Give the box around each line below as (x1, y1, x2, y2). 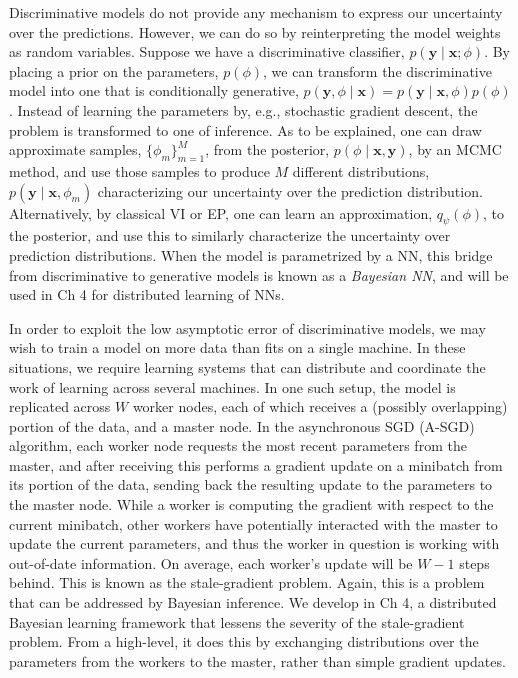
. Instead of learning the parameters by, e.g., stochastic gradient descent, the (9, 99, 478, 120)
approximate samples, (9, 139, 142, 160)
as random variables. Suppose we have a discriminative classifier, (9, 41, 405, 62)
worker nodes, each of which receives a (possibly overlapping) (132, 396, 508, 417)
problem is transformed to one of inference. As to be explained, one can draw (9, 119, 482, 140)
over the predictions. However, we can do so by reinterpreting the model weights (9, 21, 501, 42)
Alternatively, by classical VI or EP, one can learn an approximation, (9, 202, 433, 223)
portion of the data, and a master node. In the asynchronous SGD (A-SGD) (9, 415, 475, 436)
